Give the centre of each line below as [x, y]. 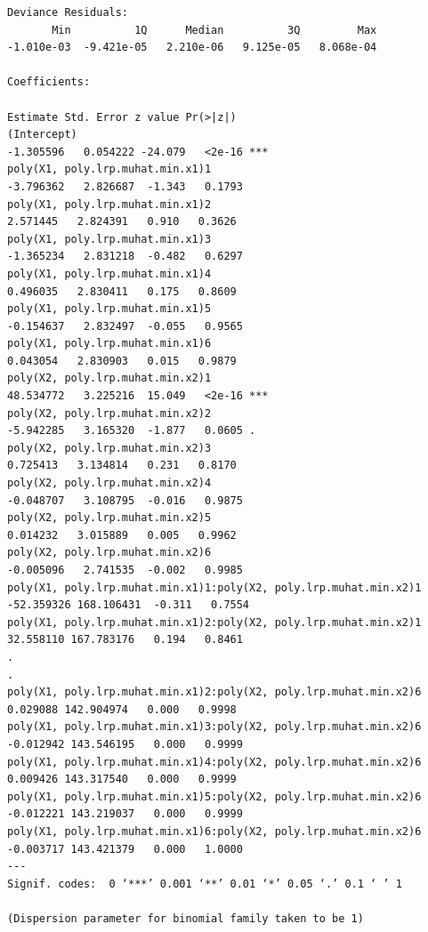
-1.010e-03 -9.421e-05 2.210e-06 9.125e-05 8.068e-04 [192, 48]
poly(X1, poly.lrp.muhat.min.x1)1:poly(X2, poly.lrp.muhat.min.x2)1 [214, 587]
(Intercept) [42, 135]
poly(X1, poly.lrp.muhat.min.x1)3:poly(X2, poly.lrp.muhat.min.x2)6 [214, 727]
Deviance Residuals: [68, 12]
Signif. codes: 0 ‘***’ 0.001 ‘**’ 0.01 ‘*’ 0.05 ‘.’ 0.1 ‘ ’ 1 [205, 884]
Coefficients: [49, 82]
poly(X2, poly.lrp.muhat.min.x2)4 [109, 483]
